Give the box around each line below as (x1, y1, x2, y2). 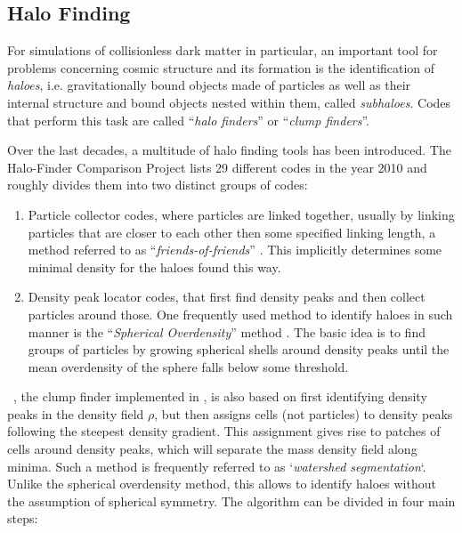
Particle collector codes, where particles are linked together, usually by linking (28, 205, 455, 223)
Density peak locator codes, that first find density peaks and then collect (28, 287, 426, 306)
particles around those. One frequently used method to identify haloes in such (28, 304, 453, 323)
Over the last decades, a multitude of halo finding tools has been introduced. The (7, 141, 451, 159)
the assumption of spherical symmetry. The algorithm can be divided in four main (7, 491, 456, 510)
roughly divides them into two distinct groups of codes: (7, 175, 308, 194)
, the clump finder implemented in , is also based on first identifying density (13, 387, 427, 406)
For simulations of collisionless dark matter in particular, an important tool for (7, 41, 438, 60)
